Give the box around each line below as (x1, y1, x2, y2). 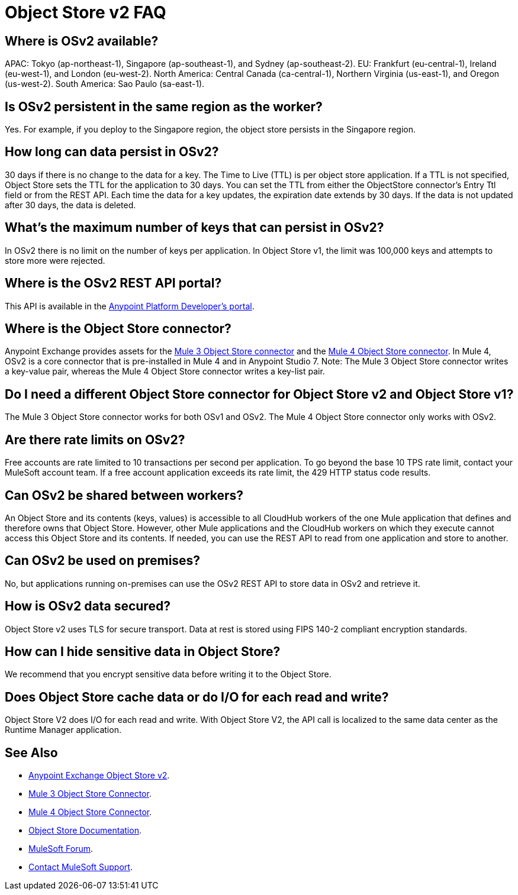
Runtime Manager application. (5, 725, 121, 735)
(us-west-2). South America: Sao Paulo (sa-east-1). (5, 79, 205, 89)
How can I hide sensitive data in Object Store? (5, 644, 281, 660)
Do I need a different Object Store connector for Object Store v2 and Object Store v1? (5, 386, 514, 402)
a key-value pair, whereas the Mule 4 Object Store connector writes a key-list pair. (5, 366, 325, 377)
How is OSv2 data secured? (5, 599, 170, 614)
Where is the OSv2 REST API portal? (5, 276, 222, 291)
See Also (5, 745, 58, 760)
